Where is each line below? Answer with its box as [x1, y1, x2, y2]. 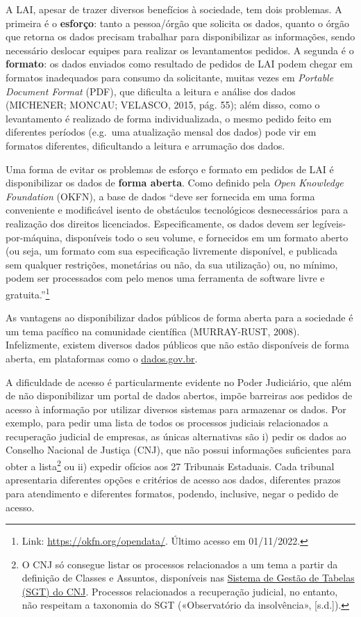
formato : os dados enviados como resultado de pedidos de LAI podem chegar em [6, 56, 353, 71]
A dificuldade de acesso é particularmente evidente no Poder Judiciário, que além [6, 374, 352, 389]
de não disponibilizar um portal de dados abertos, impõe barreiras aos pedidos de [6, 388, 353, 403]
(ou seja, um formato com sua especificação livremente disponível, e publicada [6, 243, 337, 258]
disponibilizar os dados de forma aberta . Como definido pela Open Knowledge [6, 175, 344, 190]
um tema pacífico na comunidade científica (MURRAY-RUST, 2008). [6, 323, 300, 338]
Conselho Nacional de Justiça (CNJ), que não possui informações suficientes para [6, 442, 351, 457]
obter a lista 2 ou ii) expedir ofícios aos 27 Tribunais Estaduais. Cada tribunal [6, 457, 335, 473]
